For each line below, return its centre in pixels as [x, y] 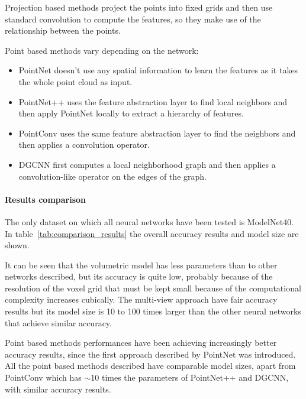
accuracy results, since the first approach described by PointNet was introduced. [150, 354]
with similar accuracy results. [58, 389]
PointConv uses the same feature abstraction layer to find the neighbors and [157, 133]
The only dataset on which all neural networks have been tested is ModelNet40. [149, 221]
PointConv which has [43, 377]
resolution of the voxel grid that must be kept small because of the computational [153, 288]
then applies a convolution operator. [84, 145]
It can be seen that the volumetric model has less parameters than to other [141, 265]
